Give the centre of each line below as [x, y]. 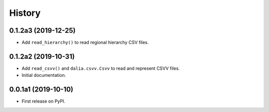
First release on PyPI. [44, 101]
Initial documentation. [44, 75]
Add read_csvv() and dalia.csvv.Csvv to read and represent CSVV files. [101, 68]
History [25, 13]
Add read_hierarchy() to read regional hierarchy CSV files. [85, 43]
